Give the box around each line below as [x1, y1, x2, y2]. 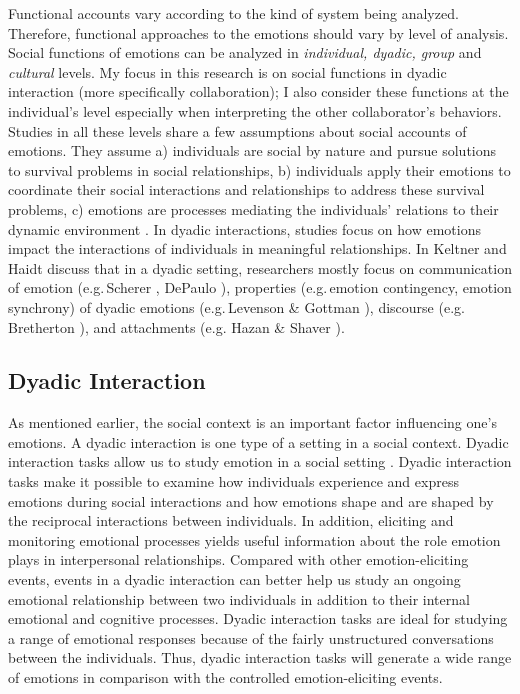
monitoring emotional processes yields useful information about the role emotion [8, 529, 501, 550]
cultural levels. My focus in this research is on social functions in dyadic [8, 61, 447, 82]
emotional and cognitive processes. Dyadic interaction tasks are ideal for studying [8, 608, 508, 629]
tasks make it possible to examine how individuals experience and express [8, 471, 459, 492]
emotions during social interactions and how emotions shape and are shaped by [8, 490, 494, 511]
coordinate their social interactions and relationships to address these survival [8, 179, 485, 200]
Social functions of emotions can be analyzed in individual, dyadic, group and [8, 42, 482, 63]
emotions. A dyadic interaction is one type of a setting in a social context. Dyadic [8, 431, 509, 452]
